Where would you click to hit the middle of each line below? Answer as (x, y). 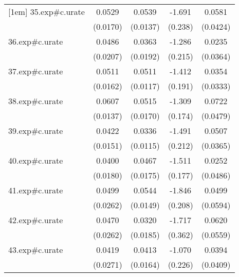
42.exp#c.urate (36, 220)
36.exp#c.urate (36, 41)
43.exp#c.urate (36, 250)
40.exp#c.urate (36, 160)
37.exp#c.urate (36, 71)
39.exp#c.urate (36, 131)
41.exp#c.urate (36, 190)
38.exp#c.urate (36, 101)
